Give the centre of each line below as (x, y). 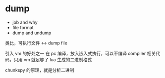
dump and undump (32, 33)
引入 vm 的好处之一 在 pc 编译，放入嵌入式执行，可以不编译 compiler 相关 (81, 53)
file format (23, 27)
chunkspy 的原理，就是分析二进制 (40, 70)
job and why (25, 22)
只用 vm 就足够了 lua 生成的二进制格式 (53, 59)
